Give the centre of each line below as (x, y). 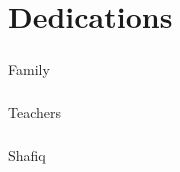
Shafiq (27, 154)
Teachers (34, 111)
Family (29, 68)
